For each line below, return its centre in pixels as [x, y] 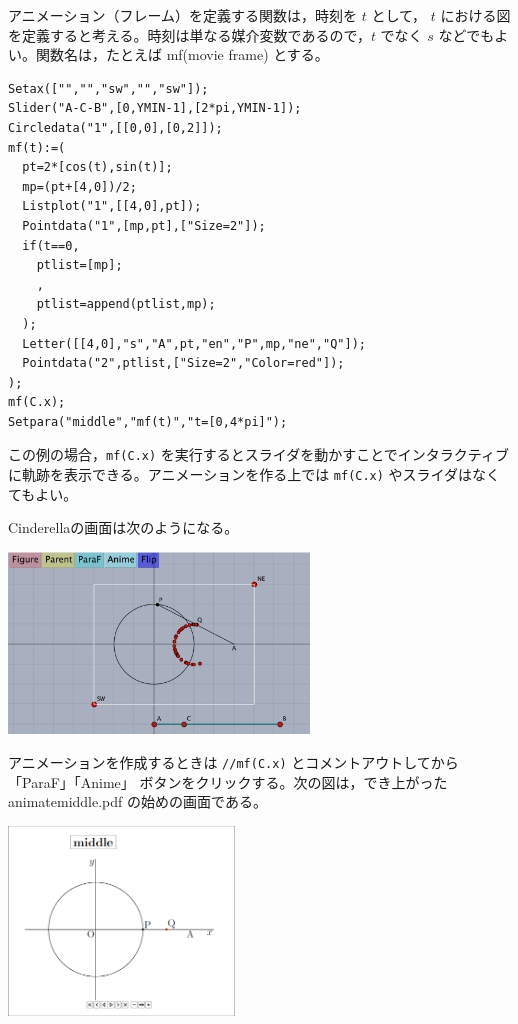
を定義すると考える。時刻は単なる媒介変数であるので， [189, 34]
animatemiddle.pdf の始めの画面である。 [137, 801]
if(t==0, [51, 245]
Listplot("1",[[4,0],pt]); [112, 206]
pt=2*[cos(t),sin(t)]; [97, 167]
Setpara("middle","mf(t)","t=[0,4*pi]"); [148, 421]
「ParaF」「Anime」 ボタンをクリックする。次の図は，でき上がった [228, 781]
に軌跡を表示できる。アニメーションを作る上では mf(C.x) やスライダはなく [254, 474]
